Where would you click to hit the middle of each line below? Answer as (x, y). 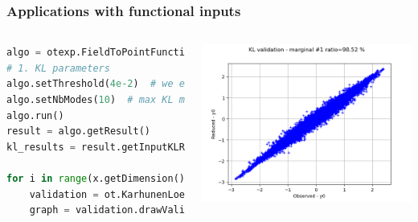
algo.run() (35, 115)
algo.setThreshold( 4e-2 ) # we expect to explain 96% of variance (188, 84)
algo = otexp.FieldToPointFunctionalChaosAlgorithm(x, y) (165, 53)
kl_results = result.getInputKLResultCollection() (145, 147)
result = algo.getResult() (78, 132)
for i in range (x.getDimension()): (102, 178)
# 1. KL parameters (58, 68)
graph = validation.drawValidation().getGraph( (159, 210)
